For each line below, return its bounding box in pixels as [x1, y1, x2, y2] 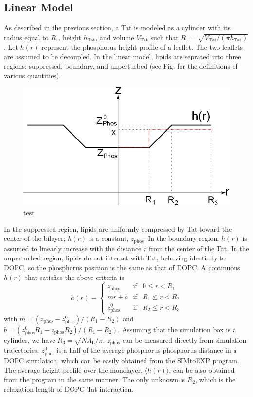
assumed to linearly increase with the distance [4, 243, 142, 253]
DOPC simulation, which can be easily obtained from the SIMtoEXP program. [4, 355, 239, 365]
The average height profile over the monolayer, [4, 365, 143, 375]
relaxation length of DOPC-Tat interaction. [4, 384, 134, 394]
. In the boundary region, [144, 233, 219, 243]
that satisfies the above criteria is [25, 272, 124, 282]
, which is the [195, 374, 235, 384]
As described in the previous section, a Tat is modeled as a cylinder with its [4, 22, 231, 33]
